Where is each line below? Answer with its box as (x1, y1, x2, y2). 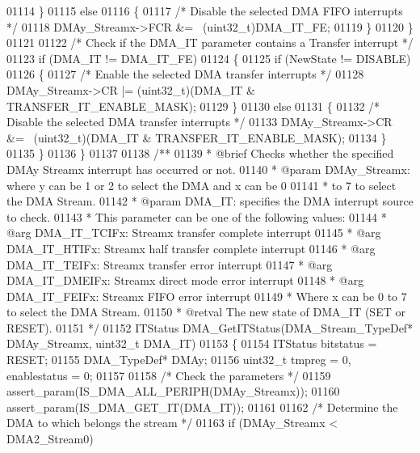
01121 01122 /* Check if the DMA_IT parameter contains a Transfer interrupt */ (6, 34, 414, 51)
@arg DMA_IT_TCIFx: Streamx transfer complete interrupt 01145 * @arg (6, 224, 381, 241)
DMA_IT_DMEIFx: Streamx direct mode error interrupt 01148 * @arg (6, 272, 364, 289)
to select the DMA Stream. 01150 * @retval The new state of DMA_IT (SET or (6, 303, 405, 320)
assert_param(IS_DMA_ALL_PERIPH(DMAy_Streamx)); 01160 (6, 383, 340, 400)
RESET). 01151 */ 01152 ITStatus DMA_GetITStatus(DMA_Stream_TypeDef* (6, 319, 414, 336)
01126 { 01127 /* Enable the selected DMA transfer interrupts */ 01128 (6, 66, 364, 83)
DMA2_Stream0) (6, 430, 94, 447)
